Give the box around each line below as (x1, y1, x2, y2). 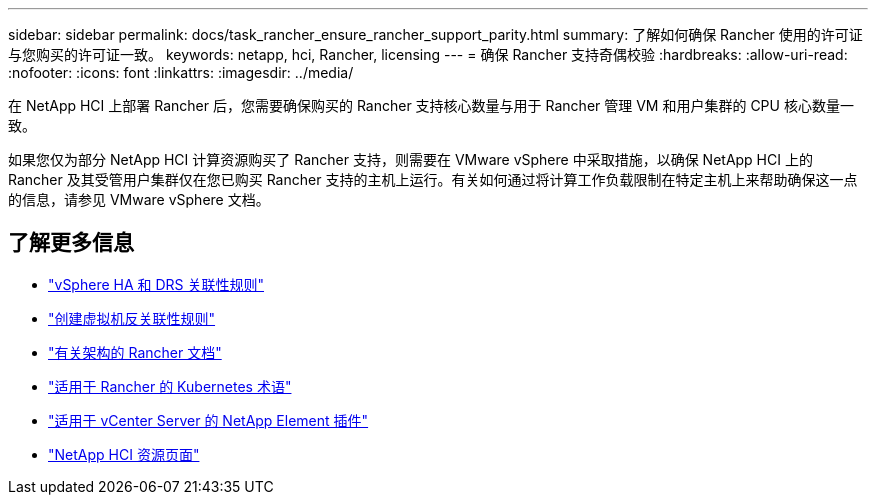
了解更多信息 (8, 230, 134, 256)
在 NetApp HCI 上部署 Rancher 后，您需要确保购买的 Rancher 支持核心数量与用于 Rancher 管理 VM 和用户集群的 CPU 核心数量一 (8, 97, 854, 114)
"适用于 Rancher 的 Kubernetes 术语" (48, 377, 292, 395)
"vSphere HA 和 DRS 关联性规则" (48, 275, 265, 293)
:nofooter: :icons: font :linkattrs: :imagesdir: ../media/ (8, 64, 354, 81)
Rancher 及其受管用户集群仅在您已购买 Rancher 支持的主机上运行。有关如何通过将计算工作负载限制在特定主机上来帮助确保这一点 (8, 171, 858, 188)
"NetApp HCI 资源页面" (48, 445, 200, 463)
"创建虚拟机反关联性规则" (48, 309, 216, 327)
